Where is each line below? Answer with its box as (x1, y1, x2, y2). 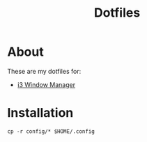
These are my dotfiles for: (7, 67, 82, 75)
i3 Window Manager (17, 80, 75, 88)
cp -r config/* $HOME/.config (7, 127, 95, 135)
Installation (7, 105, 74, 121)
